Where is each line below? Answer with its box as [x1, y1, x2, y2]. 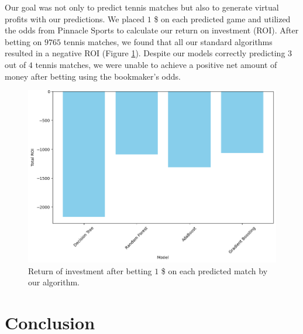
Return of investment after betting [28, 264, 152, 277]
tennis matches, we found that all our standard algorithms [63, 35, 273, 47]
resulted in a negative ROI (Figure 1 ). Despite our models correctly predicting [5, 47, 285, 59]
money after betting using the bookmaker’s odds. [5, 70, 181, 82]
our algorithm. [28, 276, 80, 288]
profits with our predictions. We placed [5, 12, 145, 25]
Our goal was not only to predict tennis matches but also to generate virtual [5, 1, 279, 13]
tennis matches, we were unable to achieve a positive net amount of [35, 58, 277, 70]
